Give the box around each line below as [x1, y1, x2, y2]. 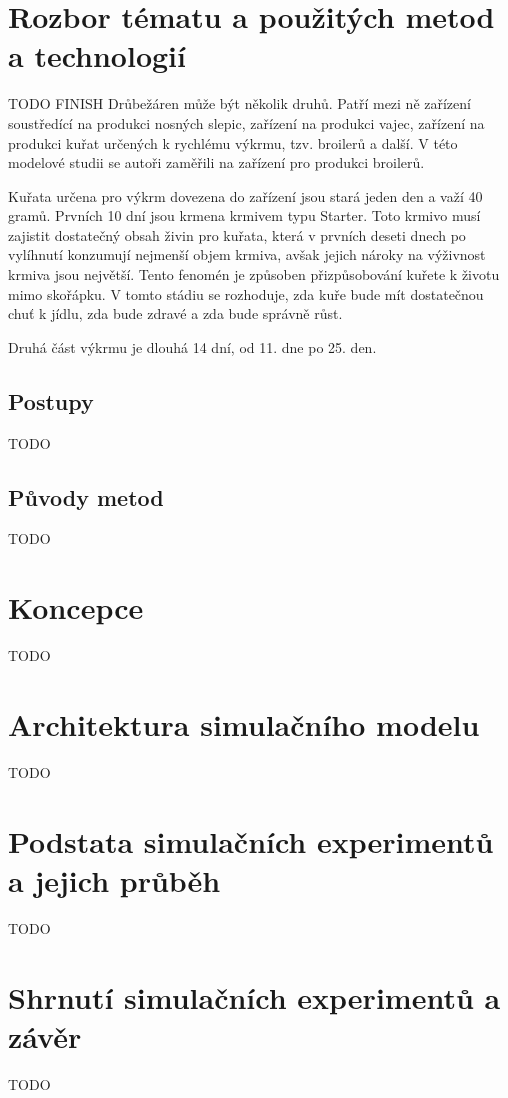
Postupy [8, 385, 94, 416]
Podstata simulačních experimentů [8, 820, 494, 861]
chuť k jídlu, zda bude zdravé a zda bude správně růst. [8, 303, 343, 324]
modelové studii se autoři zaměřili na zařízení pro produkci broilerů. [8, 152, 425, 173]
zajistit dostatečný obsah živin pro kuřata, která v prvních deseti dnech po [8, 224, 466, 245]
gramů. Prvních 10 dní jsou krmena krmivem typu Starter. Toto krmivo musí [8, 205, 481, 226]
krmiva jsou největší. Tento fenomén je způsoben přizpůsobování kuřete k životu [8, 264, 500, 285]
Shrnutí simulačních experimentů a [8, 976, 501, 1017]
